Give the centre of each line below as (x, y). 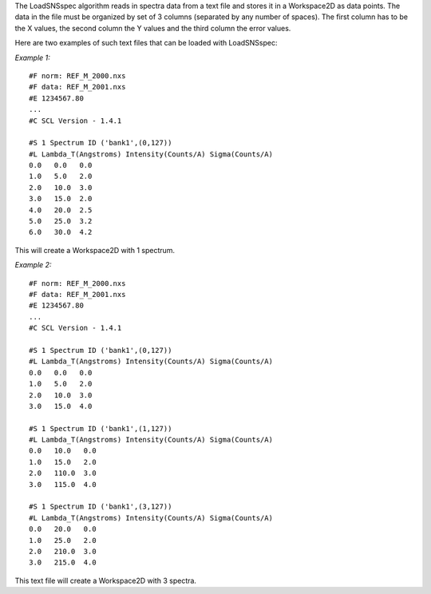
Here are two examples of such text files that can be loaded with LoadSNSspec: (146, 43)
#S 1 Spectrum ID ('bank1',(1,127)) (101, 428)
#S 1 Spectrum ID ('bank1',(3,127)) (101, 507)
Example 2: (33, 265)
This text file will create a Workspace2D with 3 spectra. (106, 580)
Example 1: (33, 57)
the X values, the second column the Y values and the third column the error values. (153, 28)
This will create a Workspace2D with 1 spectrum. (95, 250)
